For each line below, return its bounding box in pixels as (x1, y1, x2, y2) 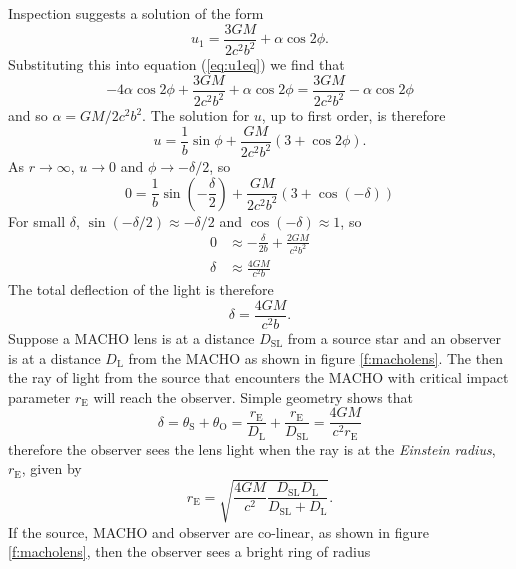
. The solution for (142, 105, 250, 125)
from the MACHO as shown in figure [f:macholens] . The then (128, 347, 503, 368)
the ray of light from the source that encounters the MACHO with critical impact (8, 367, 509, 388)
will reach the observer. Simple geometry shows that (93, 386, 414, 407)
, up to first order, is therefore (261, 105, 446, 125)
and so (8, 105, 48, 125)
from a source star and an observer (287, 327, 501, 348)
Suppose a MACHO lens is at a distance (8, 327, 255, 348)
